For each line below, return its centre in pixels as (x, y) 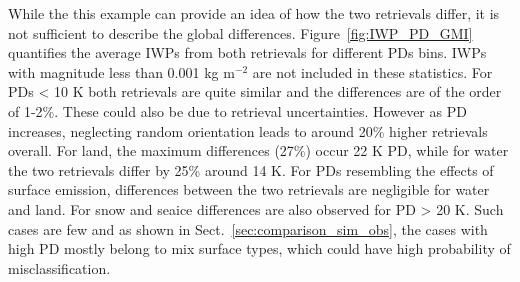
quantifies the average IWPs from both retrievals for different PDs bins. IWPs (247, 52)
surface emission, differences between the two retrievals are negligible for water (249, 189)
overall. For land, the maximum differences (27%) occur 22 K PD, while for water (258, 150)
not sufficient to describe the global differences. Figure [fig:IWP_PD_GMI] (240, 32)
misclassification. (59, 267)
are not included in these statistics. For (372, 71)
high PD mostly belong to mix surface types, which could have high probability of (259, 248)
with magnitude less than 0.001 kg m (121, 71)
